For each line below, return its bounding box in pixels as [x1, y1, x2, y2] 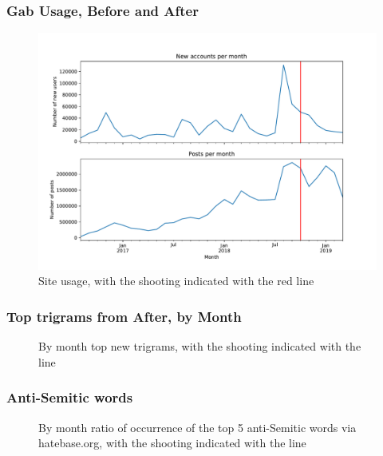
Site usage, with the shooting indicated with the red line [38, 272, 314, 289]
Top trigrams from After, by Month [6, 306, 242, 326]
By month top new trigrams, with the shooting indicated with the [38, 338, 361, 355]
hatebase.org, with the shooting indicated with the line [38, 434, 306, 451]
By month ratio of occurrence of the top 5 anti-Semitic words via [38, 418, 357, 435]
